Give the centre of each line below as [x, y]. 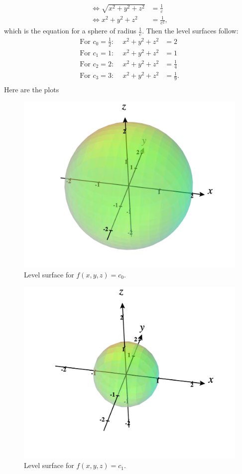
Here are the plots [32, 89]
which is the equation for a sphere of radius [70, 31]
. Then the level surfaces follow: [190, 31]
